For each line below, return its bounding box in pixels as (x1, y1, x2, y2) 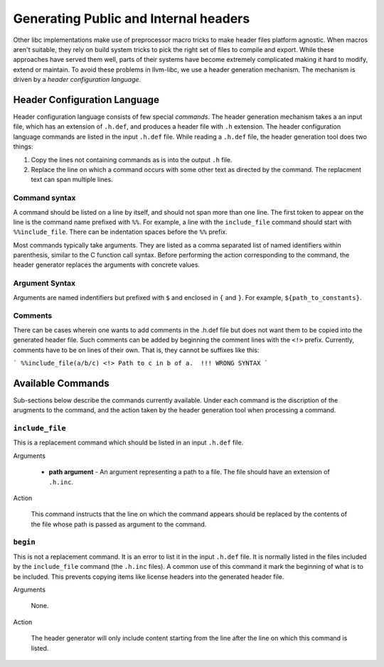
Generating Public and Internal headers (13, 11, 250, 26)
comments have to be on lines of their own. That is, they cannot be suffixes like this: (13, 346, 260, 354)
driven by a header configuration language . (13, 75, 142, 84)
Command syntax (13, 193, 76, 203)
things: (13, 142, 33, 151)
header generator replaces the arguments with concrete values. (13, 260, 201, 270)
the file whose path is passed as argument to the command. (31, 520, 207, 528)
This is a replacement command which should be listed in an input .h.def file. (13, 438, 244, 447)
